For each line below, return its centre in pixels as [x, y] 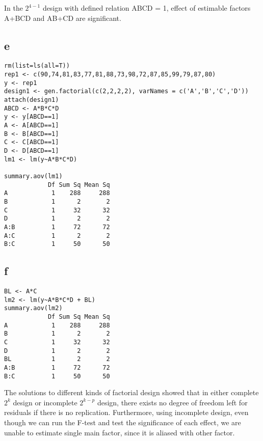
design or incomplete [45, 402]
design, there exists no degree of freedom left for [172, 402]
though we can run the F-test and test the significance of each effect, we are [123, 422]
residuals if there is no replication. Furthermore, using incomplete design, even [126, 412]
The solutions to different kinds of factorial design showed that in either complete [131, 392]
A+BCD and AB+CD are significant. [63, 18]
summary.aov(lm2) [33, 308]
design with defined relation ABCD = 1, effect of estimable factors [147, 8]
